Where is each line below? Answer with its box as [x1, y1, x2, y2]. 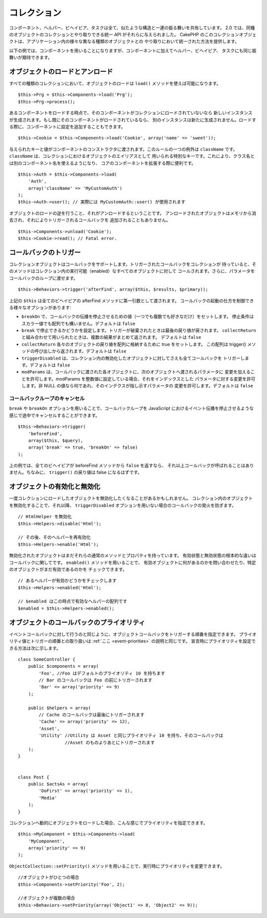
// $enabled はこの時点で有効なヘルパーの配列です [18, 598, 128, 604]
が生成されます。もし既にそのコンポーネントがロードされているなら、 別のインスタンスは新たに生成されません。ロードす [9, 117, 257, 123]
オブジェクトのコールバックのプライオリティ [9, 618, 145, 627]
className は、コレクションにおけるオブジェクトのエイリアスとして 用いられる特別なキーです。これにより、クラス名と [9, 153, 255, 159]
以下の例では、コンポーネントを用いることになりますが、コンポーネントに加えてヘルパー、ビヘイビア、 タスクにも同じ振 [9, 47, 257, 53]
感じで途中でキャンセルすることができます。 [9, 412, 100, 418]
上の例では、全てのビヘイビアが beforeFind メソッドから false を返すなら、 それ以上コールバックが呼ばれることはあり [9, 462, 254, 468]
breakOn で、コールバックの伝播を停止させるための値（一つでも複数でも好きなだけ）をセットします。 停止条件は [21, 314, 254, 320]
